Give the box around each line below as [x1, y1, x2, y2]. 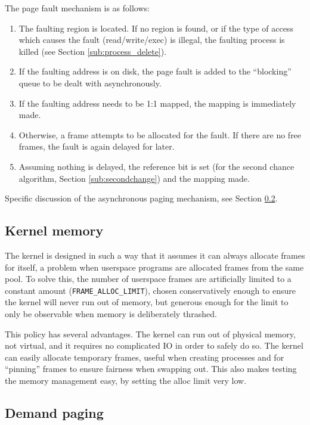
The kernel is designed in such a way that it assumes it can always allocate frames [5, 249, 305, 261]
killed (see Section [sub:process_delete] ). [18, 45, 167, 57]
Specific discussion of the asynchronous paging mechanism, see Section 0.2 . [5, 192, 278, 204]
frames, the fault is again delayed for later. [18, 140, 175, 153]
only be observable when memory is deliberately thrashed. [5, 307, 217, 319]
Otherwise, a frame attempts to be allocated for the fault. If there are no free [18, 128, 302, 141]
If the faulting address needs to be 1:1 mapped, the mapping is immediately [18, 97, 296, 109]
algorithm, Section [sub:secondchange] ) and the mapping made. [18, 172, 250, 184]
